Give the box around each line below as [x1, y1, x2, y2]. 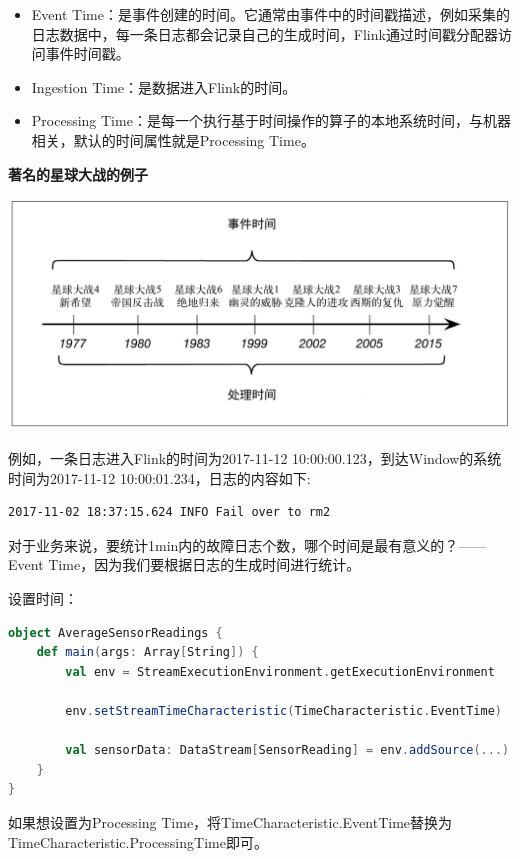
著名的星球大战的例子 [8, 163, 148, 184]
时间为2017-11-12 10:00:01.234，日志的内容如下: [8, 467, 311, 488]
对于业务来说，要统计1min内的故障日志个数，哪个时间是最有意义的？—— [8, 534, 487, 555]
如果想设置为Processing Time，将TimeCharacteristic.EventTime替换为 [8, 811, 453, 832]
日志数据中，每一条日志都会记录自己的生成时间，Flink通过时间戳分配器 [31, 23, 498, 44]
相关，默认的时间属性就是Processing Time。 [31, 129, 315, 150]
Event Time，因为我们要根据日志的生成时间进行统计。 [8, 554, 361, 575]
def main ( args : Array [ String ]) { [36, 645, 259, 660]
